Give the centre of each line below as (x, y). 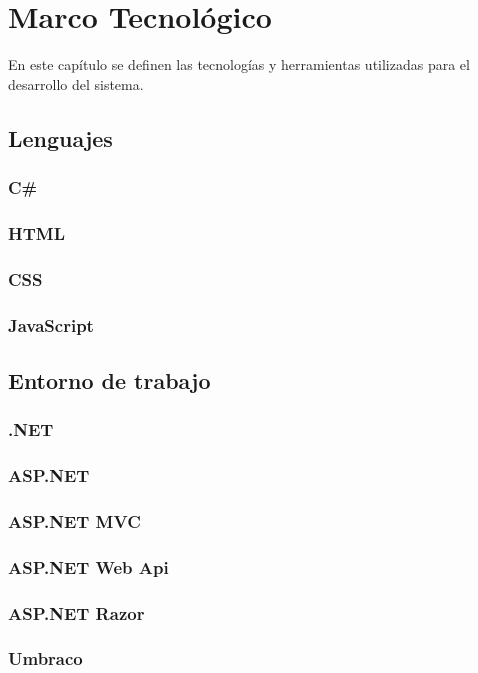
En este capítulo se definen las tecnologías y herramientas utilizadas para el (239, 64)
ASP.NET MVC (74, 520)
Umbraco (45, 658)
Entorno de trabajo (109, 379)
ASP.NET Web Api (88, 566)
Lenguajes (60, 137)
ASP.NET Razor (76, 612)
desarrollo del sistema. (76, 83)
